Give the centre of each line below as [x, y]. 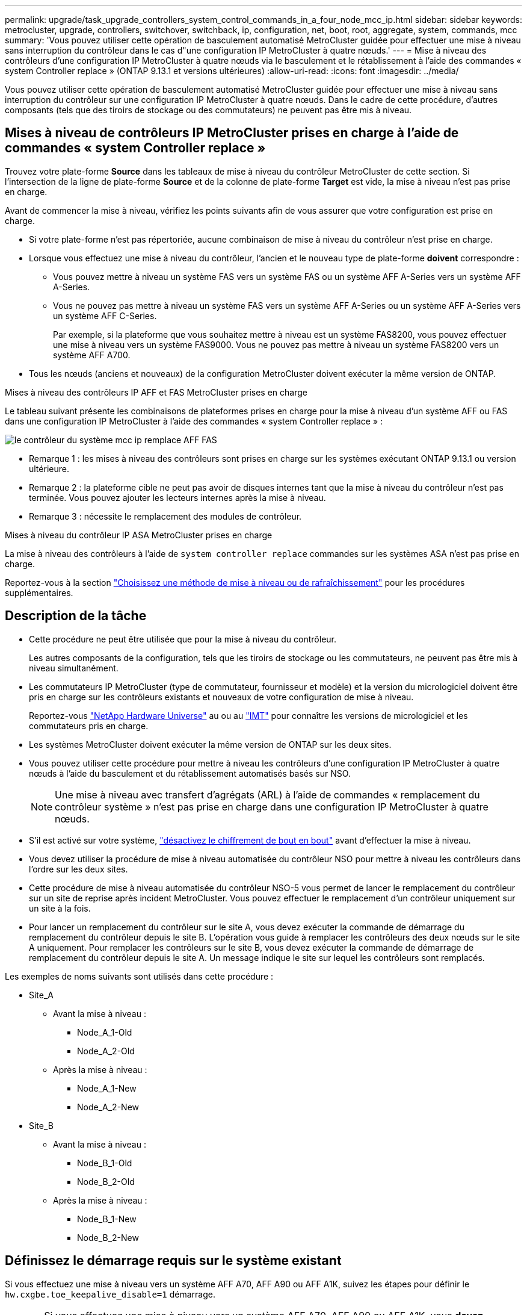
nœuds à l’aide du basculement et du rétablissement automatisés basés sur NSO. [190, 773]
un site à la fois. [60, 908]
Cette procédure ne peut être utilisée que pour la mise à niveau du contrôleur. [183, 639]
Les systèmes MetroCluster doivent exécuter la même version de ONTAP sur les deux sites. [210, 744]
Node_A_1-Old [105, 1032]
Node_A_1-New [107, 1088]
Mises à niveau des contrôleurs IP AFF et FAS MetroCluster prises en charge [156, 392]
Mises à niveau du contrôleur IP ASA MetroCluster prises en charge [139, 535]
